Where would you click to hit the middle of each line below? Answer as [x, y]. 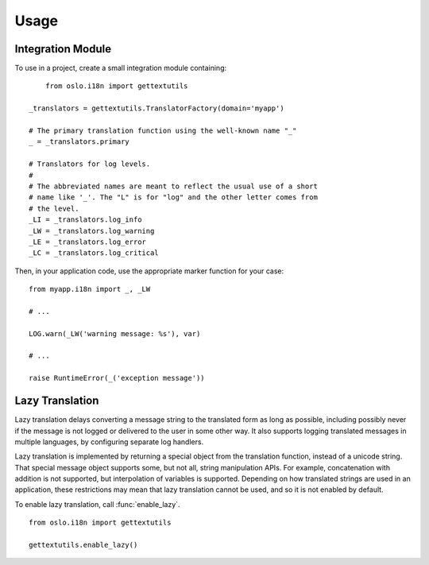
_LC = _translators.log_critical [94, 253]
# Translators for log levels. [90, 164]
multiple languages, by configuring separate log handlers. [109, 442]
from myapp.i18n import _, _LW [90, 289]
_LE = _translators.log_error [88, 242]
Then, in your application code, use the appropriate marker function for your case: [149, 271]
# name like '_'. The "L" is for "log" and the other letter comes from [173, 197]
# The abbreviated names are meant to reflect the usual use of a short [173, 186]
